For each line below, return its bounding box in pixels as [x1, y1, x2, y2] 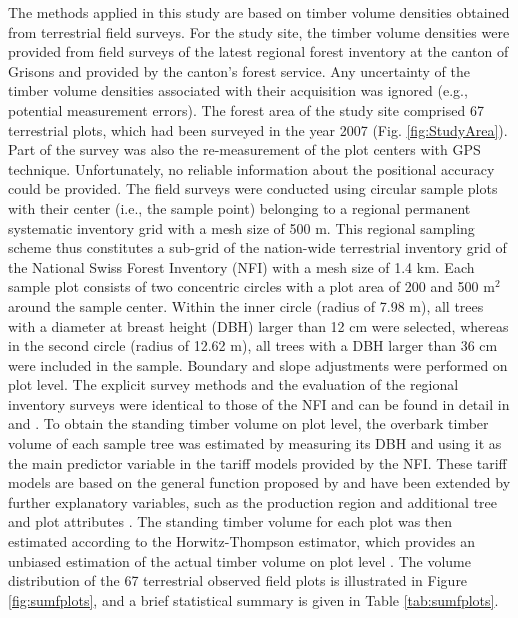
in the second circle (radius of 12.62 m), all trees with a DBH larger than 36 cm [8, 335, 498, 356]
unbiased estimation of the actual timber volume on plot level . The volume [8, 550, 471, 571]
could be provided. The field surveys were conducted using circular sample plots [8, 178, 498, 199]
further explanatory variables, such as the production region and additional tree [8, 491, 498, 512]
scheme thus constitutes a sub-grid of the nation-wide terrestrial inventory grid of [8, 237, 507, 258]
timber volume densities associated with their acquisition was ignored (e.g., [8, 80, 468, 101]
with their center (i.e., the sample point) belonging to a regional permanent [8, 197, 471, 218]
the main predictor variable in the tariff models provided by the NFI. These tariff [8, 452, 507, 473]
